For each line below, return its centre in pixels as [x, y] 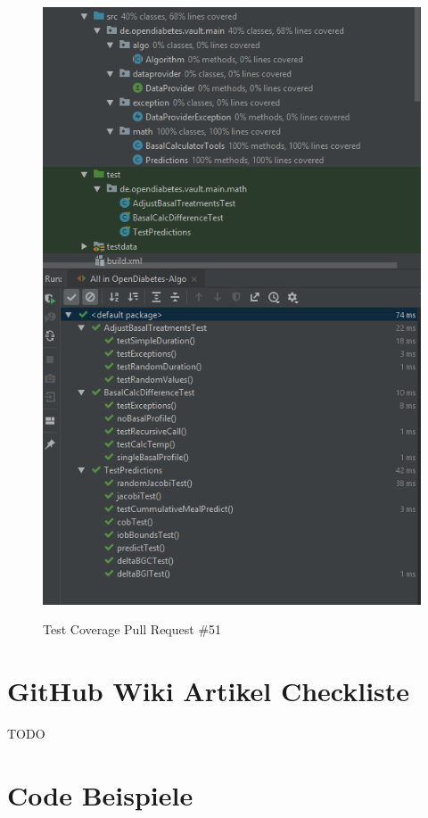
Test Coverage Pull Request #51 [132, 629]
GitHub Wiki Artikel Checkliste [209, 691]
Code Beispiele [100, 794]
